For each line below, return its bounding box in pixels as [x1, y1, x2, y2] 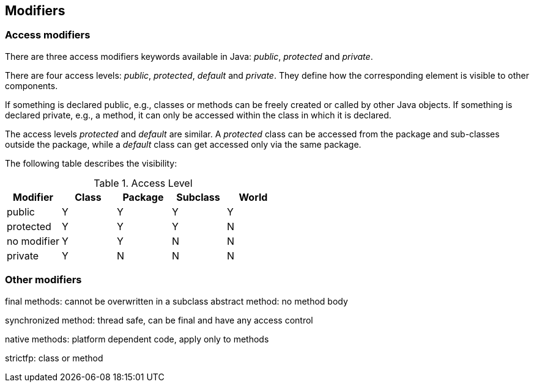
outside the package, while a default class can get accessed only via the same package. [5, 139, 362, 150]
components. [5, 80, 58, 91]
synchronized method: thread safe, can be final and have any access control [5, 314, 313, 325]
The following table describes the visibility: [5, 157, 177, 168]
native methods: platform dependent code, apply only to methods [5, 333, 269, 344]
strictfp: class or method [5, 352, 103, 363]
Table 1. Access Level [94, 176, 193, 189]
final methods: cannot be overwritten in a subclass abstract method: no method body [5, 295, 348, 306]
